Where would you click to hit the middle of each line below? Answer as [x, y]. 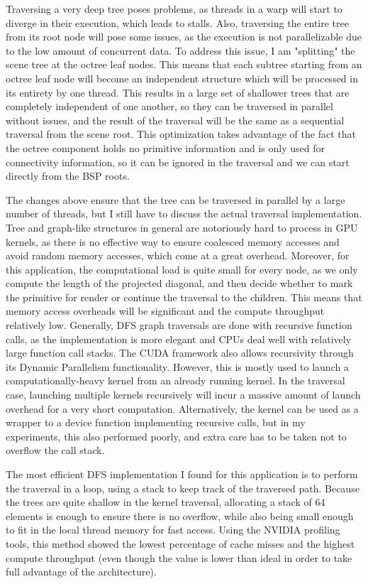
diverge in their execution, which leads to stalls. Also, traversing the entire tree [177, 22]
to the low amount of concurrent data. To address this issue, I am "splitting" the [180, 50]
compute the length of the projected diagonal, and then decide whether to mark [179, 283]
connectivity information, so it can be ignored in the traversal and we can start [178, 162]
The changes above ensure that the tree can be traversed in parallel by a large [175, 199]
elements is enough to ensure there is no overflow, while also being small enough [180, 515]
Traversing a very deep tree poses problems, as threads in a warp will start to [174, 9]
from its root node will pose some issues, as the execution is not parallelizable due [184, 37]
